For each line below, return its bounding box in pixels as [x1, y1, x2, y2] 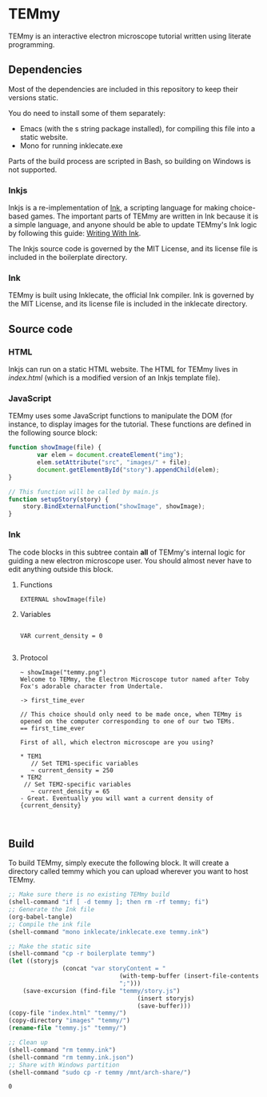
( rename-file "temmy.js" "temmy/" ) [8, 1024, 127, 1032]
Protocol [19, 653, 48, 663]
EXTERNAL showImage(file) [19, 595, 106, 603]
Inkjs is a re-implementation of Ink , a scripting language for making [8, 203, 229, 213]
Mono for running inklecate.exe [19, 141, 123, 150]
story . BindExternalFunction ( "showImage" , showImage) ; [22, 502, 205, 510]
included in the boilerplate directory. [8, 253, 128, 262]
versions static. [8, 93, 58, 102]
